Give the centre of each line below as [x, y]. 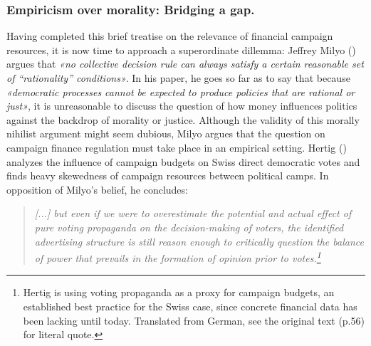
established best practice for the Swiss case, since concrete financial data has [190, 306]
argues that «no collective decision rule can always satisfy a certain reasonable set [185, 64]
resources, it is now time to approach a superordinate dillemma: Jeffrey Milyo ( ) [181, 49]
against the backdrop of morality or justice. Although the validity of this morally [183, 119]
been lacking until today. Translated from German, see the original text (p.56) [194, 320]
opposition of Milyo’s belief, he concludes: [97, 189]
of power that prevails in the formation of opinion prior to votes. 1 [178, 257]
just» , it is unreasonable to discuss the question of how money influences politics [182, 106]
